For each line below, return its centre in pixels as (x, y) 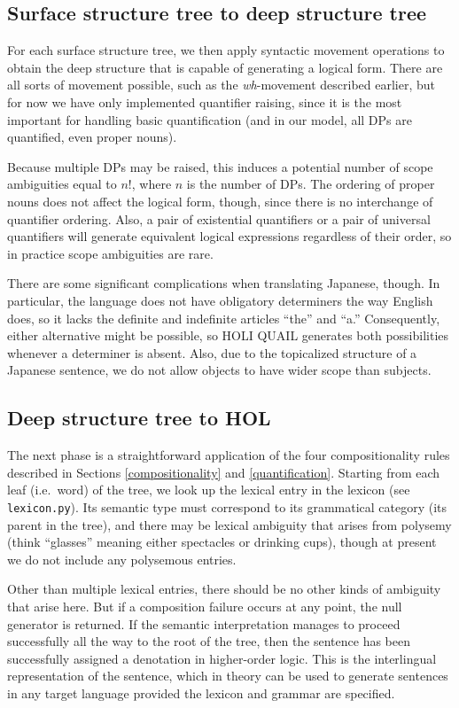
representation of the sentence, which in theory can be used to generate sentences (228, 676)
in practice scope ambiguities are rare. (110, 253)
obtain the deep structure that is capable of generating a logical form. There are (225, 67)
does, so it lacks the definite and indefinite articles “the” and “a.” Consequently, (224, 318)
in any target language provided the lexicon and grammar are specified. (201, 692)
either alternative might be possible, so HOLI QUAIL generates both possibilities (228, 335)
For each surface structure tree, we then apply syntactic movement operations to (226, 50)
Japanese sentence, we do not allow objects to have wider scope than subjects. (219, 370)
